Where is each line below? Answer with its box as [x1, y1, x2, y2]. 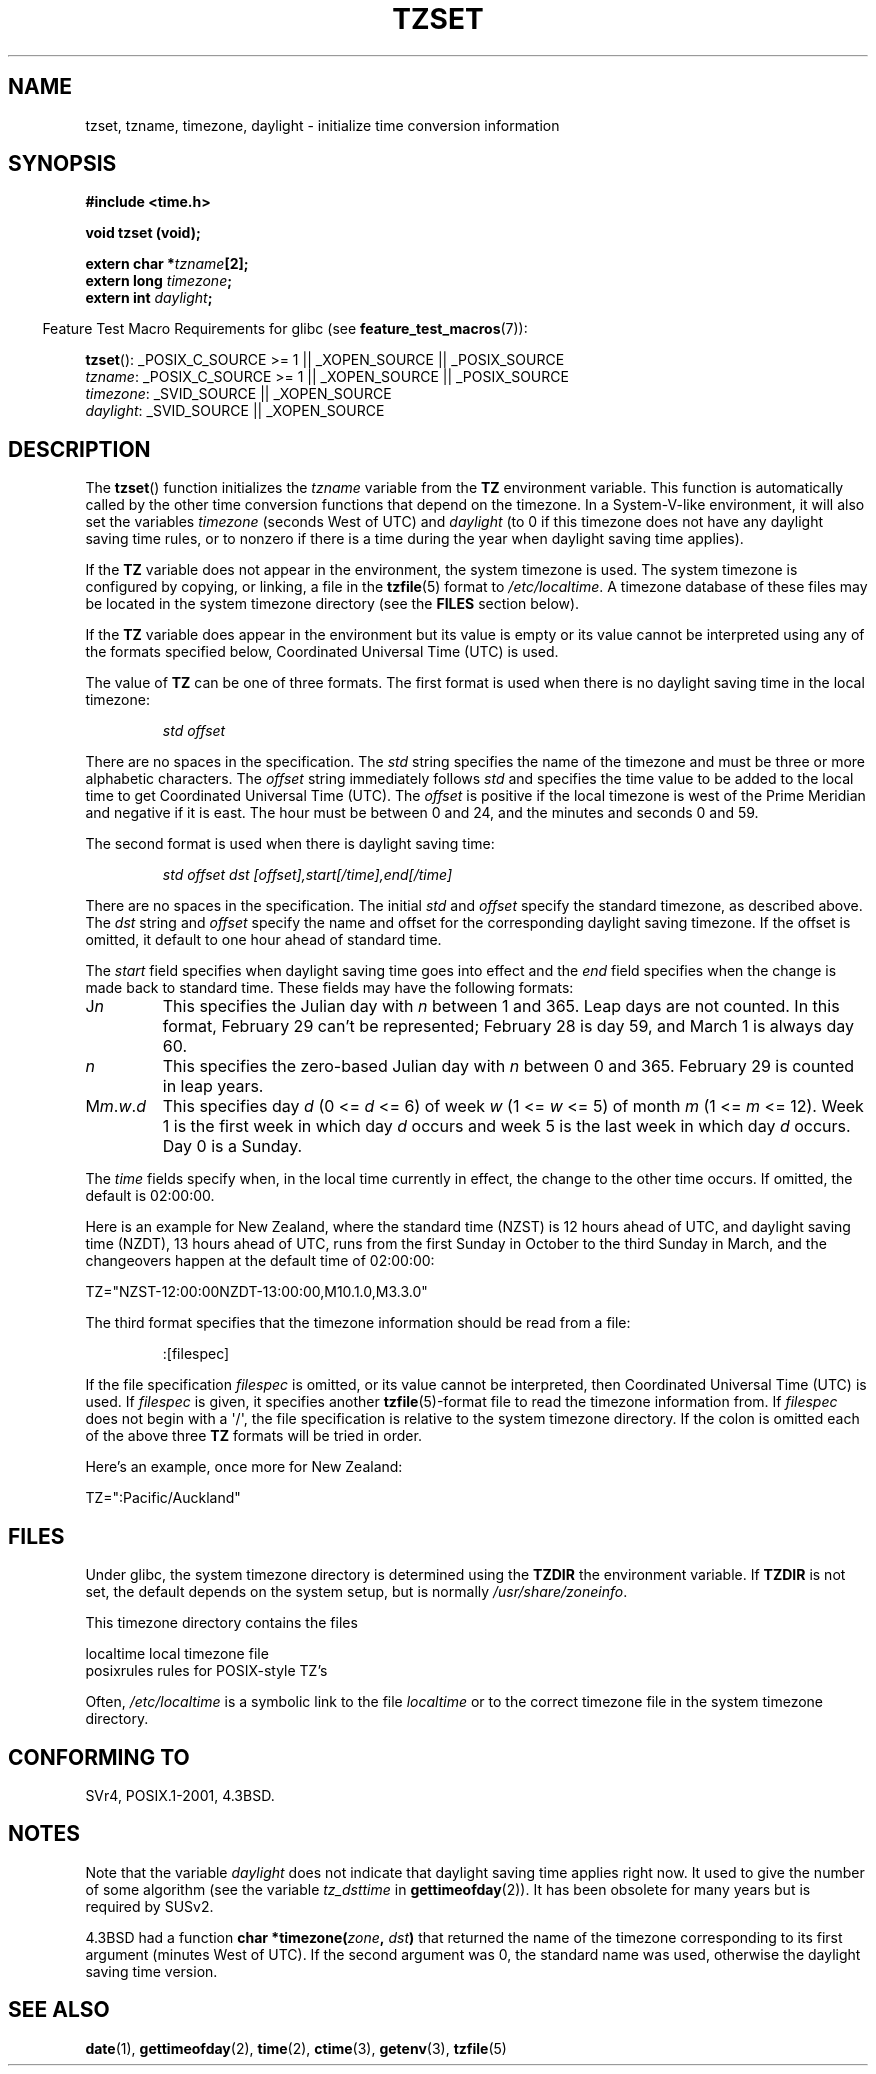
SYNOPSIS [8, 151, 117, 177]
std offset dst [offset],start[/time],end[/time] [162, 866, 453, 884]
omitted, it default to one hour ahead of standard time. [85, 931, 442, 949]
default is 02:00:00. [85, 1187, 215, 1205]
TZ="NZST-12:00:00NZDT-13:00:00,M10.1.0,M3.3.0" [85, 1283, 428, 1301]
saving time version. [85, 1962, 218, 1980]
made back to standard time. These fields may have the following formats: [85, 979, 574, 997]
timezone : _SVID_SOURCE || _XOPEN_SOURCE [85, 385, 392, 403]
